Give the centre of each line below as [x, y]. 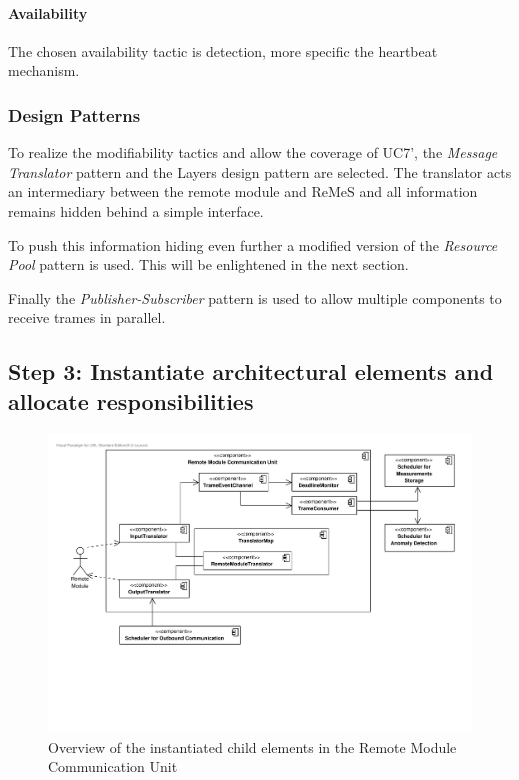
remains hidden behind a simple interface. [136, 210]
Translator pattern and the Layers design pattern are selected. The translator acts [260, 171]
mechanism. [44, 70]
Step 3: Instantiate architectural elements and [251, 371]
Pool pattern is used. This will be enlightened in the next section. [208, 264]
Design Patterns [74, 114]
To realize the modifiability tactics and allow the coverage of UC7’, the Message [253, 152]
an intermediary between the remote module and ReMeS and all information [243, 191]
